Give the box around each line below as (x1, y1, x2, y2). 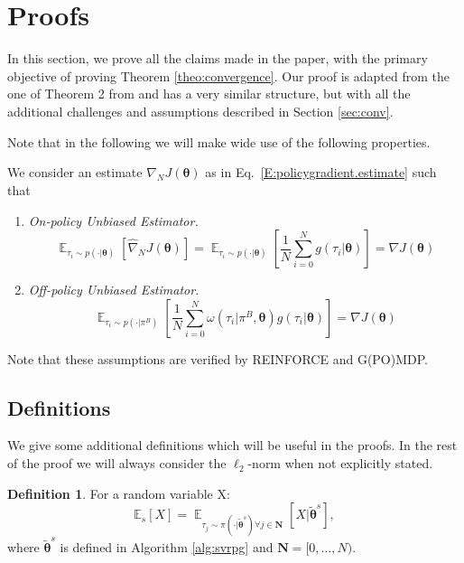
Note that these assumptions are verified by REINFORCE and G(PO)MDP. (7, 349, 429, 368)
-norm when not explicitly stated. (247, 454, 433, 473)
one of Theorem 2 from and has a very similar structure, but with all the (7, 84, 411, 103)
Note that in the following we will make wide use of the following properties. (7, 132, 431, 151)
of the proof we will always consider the (7, 454, 227, 473)
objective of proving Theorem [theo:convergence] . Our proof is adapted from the (7, 66, 450, 85)
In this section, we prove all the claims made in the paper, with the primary (7, 49, 428, 68)
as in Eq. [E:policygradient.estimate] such (205, 163, 437, 182)
